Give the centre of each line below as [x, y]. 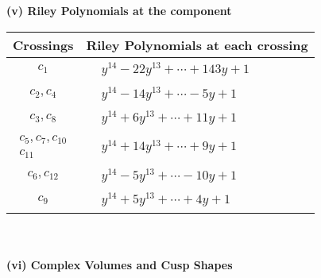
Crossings [43, 44]
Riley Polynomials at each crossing [197, 44]
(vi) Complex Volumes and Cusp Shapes [120, 264]
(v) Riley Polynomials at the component [119, 10]
